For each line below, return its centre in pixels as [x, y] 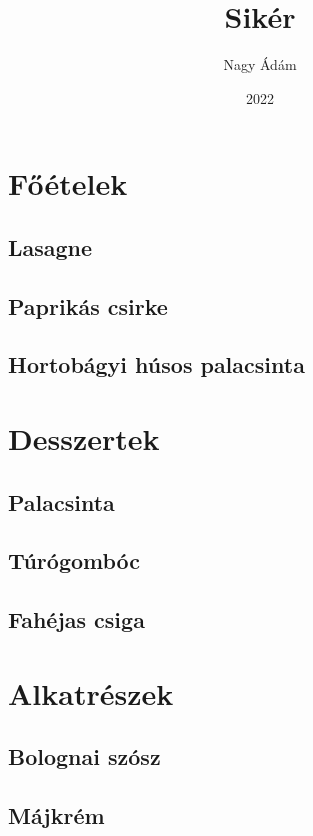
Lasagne [50, 246]
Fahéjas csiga [76, 619]
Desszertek [84, 438]
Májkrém [56, 815]
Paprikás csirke [88, 305]
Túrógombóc [74, 560]
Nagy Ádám [260, 64]
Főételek [68, 183]
